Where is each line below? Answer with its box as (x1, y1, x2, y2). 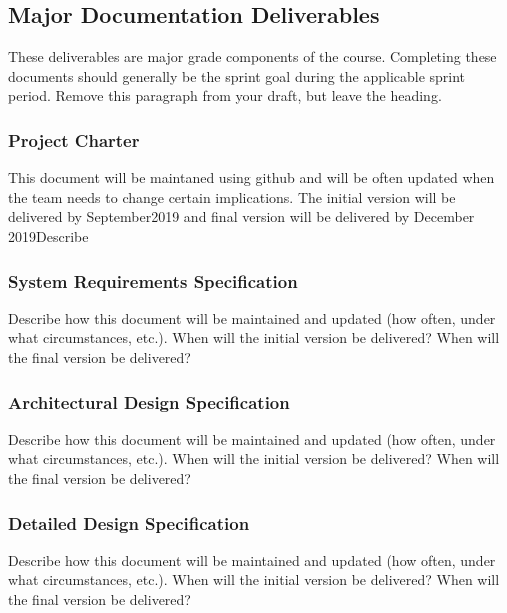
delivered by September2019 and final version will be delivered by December (8, 206, 475, 227)
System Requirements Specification (8, 268, 298, 293)
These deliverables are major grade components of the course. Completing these (8, 46, 497, 67)
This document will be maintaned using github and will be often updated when (8, 167, 495, 188)
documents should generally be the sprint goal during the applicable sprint (8, 65, 466, 86)
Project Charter (8, 127, 140, 152)
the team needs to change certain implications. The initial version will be (8, 186, 456, 207)
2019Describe (8, 225, 89, 246)
